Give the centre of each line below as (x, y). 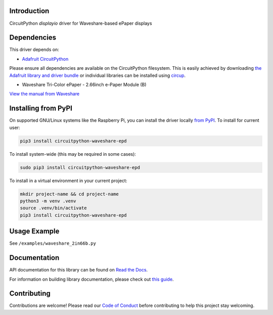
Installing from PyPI (41, 108)
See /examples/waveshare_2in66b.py (53, 243)
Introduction (29, 11)
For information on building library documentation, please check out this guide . (92, 279)
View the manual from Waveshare (44, 94)
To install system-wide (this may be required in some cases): (73, 154)
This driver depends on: (34, 50)
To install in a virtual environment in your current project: (68, 181)
